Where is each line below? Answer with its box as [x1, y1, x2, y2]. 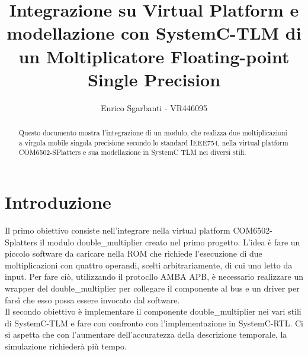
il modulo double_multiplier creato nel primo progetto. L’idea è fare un [40, 235, 300, 248]
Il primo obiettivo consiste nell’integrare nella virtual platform [5, 224, 230, 236]
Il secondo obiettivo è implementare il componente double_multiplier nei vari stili [5, 305, 301, 318]
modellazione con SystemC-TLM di [7, 21, 301, 45]
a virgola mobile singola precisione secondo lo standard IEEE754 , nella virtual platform [18, 137, 288, 147]
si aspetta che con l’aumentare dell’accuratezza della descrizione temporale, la [5, 328, 287, 341]
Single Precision [87, 67, 221, 91]
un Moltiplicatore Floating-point [18, 44, 290, 68]
